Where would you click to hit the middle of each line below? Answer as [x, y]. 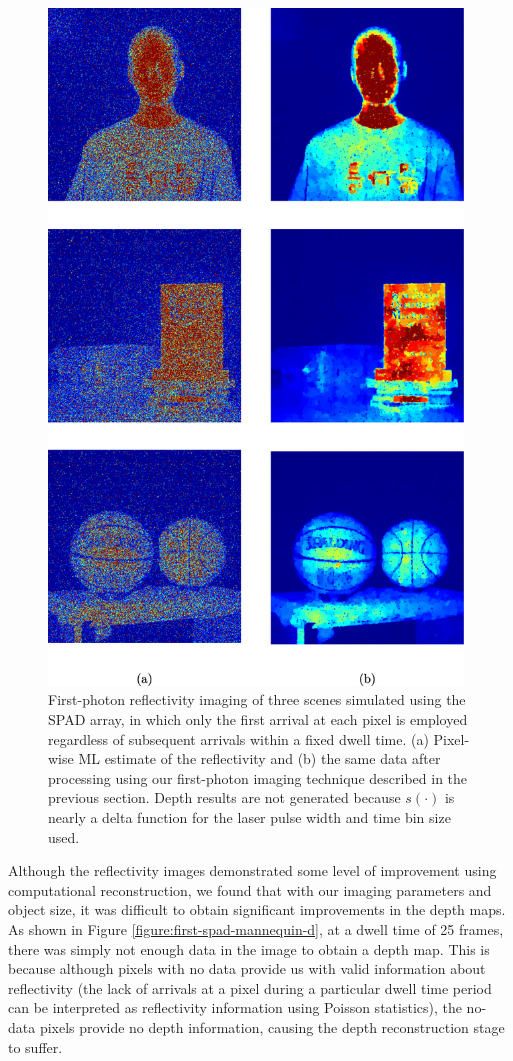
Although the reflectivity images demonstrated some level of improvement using [252, 870]
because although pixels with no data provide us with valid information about [247, 968]
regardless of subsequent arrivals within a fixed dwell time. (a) [238, 738]
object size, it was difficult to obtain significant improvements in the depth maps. [257, 909]
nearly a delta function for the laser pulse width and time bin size [249, 817]
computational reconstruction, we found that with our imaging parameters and [250, 889]
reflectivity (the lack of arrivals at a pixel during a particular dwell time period [250, 987]
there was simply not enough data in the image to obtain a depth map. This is [249, 948]
